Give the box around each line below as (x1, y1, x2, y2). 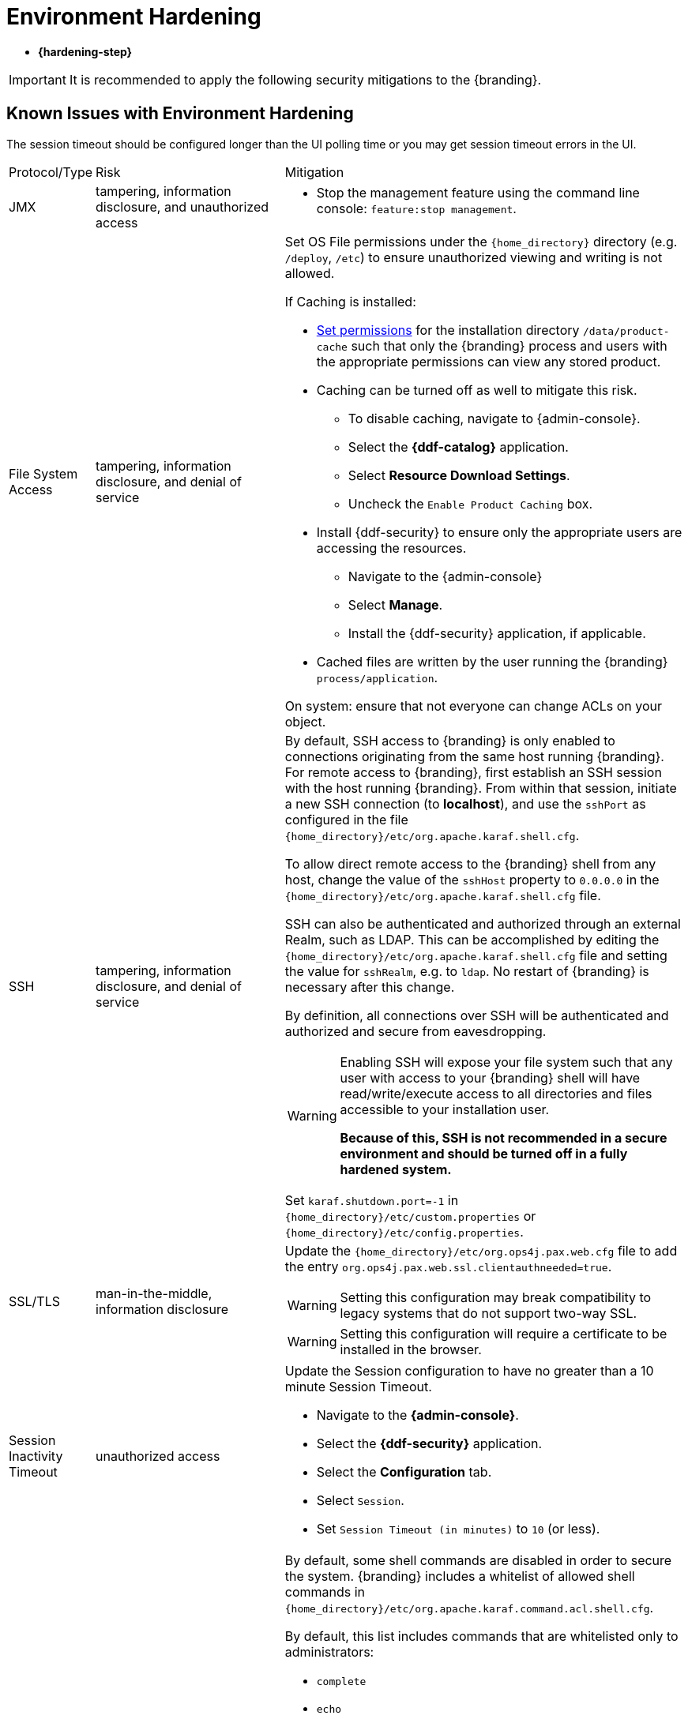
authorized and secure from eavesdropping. (284, 1023, 547, 1039)
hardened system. (340, 1161, 452, 1177)
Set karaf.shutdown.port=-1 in (284, 1192, 459, 1208)
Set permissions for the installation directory (316, 321, 580, 338)
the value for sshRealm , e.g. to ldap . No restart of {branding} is (284, 963, 649, 979)
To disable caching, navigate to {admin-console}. (348, 410, 641, 426)
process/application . (316, 669, 438, 685)
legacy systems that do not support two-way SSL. (340, 1304, 637, 1321)
